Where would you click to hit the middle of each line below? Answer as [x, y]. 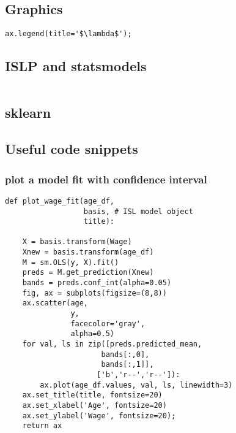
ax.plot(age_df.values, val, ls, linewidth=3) [136, 385]
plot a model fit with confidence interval [106, 179]
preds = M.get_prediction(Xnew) [88, 273]
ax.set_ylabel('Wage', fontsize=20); [99, 416]
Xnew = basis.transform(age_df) [88, 252]
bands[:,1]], [127, 365]
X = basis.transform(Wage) [77, 242]
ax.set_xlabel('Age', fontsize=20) [94, 405]
